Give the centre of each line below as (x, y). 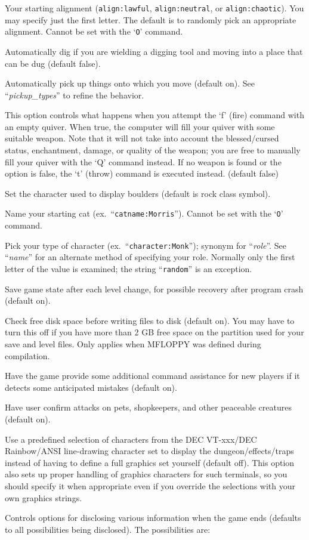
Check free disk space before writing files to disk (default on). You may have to (150, 320)
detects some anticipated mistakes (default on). (91, 387)
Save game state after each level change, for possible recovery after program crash (154, 288)
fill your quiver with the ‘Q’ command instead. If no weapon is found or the (143, 161)
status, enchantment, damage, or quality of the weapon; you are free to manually (153, 150)
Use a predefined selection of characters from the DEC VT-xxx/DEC (131, 439)
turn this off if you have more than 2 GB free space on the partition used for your (154, 332)
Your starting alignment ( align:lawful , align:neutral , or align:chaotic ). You (154, 8)
